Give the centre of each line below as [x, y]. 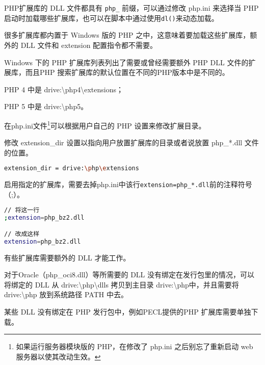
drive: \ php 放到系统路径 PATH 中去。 [66, 294]
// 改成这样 [22, 234]
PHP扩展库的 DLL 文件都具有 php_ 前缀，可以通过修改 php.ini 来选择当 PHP [131, 8]
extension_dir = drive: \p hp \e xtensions [72, 168]
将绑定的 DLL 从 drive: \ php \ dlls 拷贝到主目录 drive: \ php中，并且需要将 [122, 284]
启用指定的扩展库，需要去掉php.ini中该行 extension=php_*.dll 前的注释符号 [128, 184]
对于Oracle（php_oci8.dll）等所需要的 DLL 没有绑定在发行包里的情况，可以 [129, 275]
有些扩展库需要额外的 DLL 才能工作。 [67, 257]
